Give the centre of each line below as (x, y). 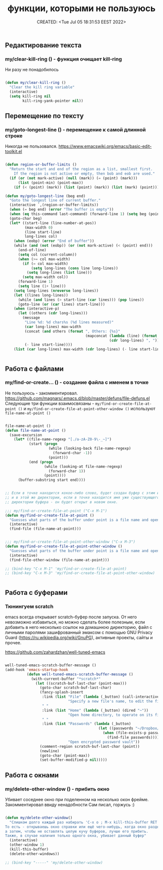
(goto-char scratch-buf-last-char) (75, 688)
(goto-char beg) (26, 218)
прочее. (13, 643)
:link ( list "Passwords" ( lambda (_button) (87, 724)
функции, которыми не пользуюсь (81, 8)
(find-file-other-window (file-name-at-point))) (59, 560)
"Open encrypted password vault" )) (104, 742)
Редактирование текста (43, 45)
